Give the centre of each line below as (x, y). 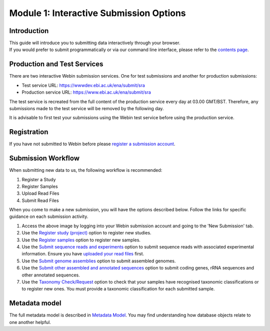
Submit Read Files (40, 200)
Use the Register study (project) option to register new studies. (87, 233)
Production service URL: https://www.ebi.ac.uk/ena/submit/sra (86, 92)
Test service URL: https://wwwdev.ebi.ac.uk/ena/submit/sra (83, 85)
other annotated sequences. (51, 275)
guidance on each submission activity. (49, 217)
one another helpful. (30, 322)
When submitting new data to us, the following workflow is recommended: (86, 170)
